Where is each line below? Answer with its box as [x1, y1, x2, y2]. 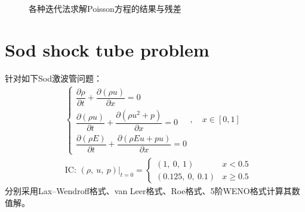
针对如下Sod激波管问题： [5, 71, 102, 84]
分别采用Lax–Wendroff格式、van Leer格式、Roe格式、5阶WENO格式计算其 [5, 185, 292, 197]
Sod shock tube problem [5, 37, 210, 61]
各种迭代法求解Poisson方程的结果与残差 [29, 2, 181, 14]
